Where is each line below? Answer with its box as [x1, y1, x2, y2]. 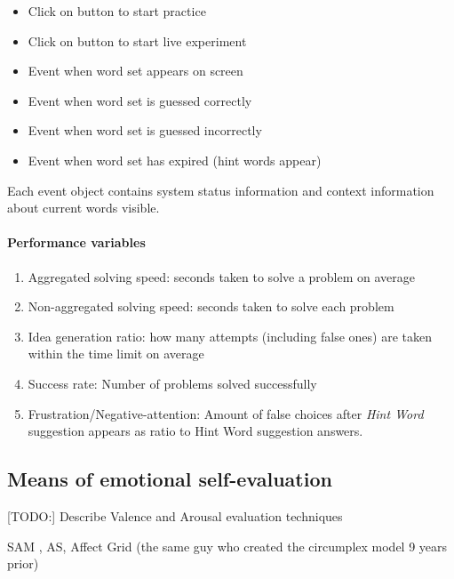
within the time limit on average [28, 344, 204, 363]
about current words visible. [7, 198, 160, 217]
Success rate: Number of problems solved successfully [28, 374, 317, 392]
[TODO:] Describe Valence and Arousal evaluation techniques [7, 506, 343, 525]
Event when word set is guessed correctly [28, 91, 252, 109]
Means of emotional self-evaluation [7, 465, 332, 493]
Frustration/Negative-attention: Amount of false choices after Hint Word [28, 404, 424, 422]
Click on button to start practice [28, 2, 206, 20]
